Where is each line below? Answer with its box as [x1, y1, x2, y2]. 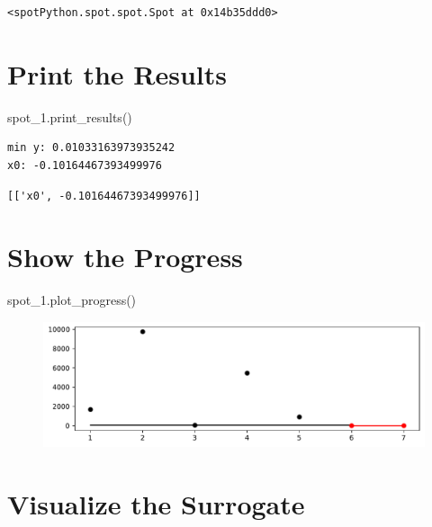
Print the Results [7, 55, 228, 92]
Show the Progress [7, 238, 243, 275]
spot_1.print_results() [7, 107, 132, 126]
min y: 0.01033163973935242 [7, 141, 175, 155]
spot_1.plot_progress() [7, 290, 137, 309]
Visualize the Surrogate [7, 485, 305, 522]
